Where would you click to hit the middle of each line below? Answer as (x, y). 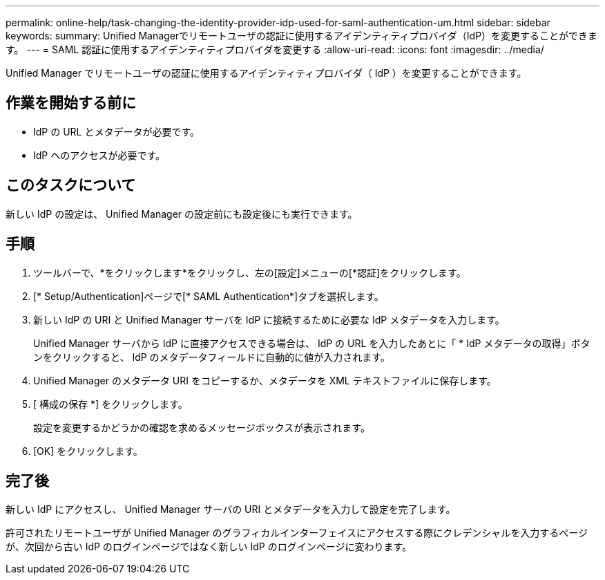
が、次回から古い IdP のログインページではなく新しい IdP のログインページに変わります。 (209, 547)
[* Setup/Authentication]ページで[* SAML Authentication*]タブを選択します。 (209, 296)
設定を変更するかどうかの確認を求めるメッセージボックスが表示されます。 (202, 427)
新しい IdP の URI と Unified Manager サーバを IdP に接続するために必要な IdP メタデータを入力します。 (269, 319)
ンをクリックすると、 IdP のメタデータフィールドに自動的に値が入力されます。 (212, 357)
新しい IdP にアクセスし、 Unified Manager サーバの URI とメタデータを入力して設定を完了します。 (231, 509)
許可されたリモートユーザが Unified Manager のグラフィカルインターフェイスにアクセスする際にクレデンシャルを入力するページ (297, 533)
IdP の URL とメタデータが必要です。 (117, 131)
